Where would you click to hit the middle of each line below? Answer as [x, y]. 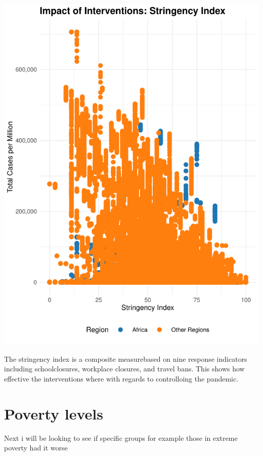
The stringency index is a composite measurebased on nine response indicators [126, 358]
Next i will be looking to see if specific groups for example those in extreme [121, 438]
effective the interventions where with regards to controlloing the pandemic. [121, 378]
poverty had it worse [36, 448]
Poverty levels [54, 413]
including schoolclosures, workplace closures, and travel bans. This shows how [124, 369]
